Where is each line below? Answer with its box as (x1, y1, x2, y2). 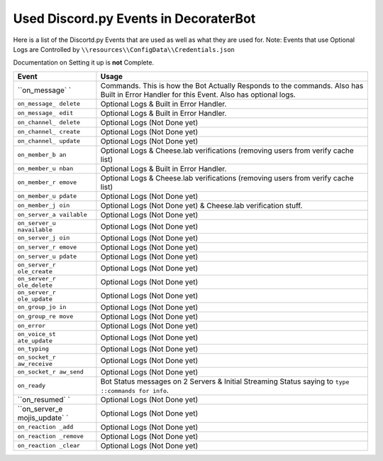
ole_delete (17, 281, 53, 289)
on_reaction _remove (17, 433, 84, 440)
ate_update (17, 337, 53, 345)
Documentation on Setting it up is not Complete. (13, 58, 155, 67)
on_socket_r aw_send (17, 368, 84, 376)
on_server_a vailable (17, 211, 88, 219)
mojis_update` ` (17, 413, 69, 423)
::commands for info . (100, 385, 170, 395)
